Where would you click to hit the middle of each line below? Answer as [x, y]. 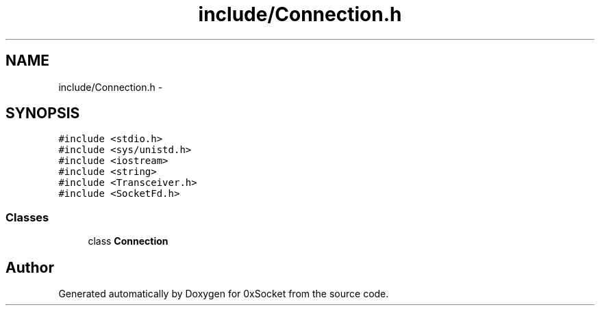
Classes [27, 217]
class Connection [128, 241]
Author [30, 267]
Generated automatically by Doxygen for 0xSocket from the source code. [224, 294]
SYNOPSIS [43, 113]
